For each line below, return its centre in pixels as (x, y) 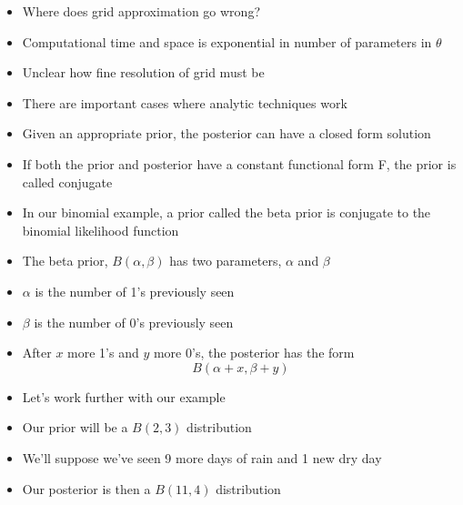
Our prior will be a (75, 427)
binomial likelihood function (101, 230)
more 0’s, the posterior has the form (254, 353)
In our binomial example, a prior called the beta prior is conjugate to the (226, 212)
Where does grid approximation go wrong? (141, 11)
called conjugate (67, 182)
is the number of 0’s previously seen (134, 322)
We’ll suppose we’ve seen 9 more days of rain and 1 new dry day (202, 457)
